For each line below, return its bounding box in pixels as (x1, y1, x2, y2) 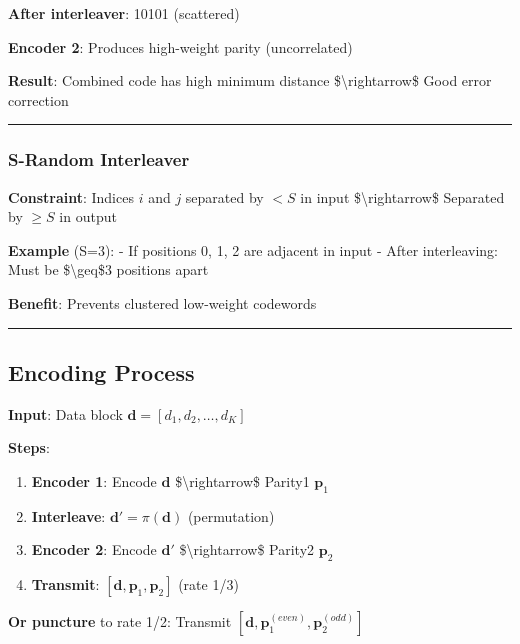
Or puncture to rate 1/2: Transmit (8, 611, 232, 632)
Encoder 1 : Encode (31, 470, 157, 491)
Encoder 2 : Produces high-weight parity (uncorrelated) (8, 36, 353, 57)
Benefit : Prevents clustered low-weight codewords (8, 292, 317, 313)
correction (8, 89, 69, 110)
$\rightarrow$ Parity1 (175, 470, 310, 491)
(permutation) (187, 505, 275, 526)
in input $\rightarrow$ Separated (300, 186, 505, 207)
